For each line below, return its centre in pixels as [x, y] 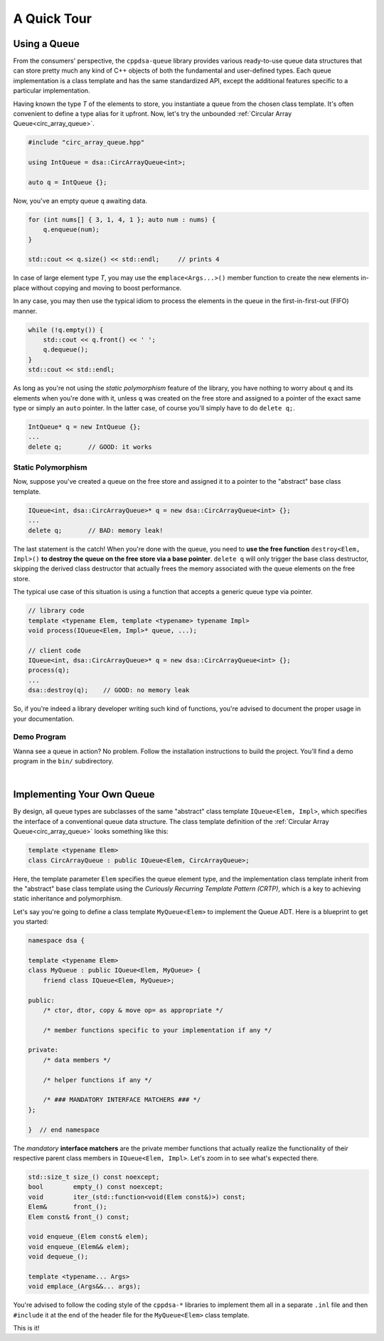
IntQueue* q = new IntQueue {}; [85, 426]
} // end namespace [64, 1130]
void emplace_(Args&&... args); [85, 1287]
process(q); [49, 670]
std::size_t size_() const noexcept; [94, 1177]
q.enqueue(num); [71, 230]
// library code [57, 611]
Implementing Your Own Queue [84, 794]
